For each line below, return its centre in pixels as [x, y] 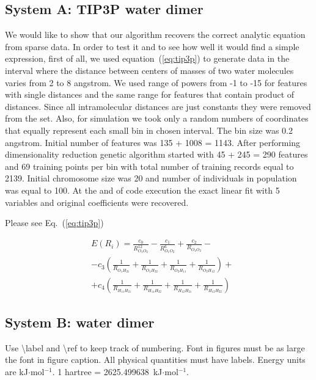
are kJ [17, 371]
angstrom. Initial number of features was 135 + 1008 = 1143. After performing [153, 142]
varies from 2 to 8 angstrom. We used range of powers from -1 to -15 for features [156, 82]
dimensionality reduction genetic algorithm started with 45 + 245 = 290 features [156, 154]
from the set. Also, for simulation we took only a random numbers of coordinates [157, 118]
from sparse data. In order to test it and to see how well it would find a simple [152, 46]
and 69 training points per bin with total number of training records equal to [149, 166]
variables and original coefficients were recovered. [97, 202]
